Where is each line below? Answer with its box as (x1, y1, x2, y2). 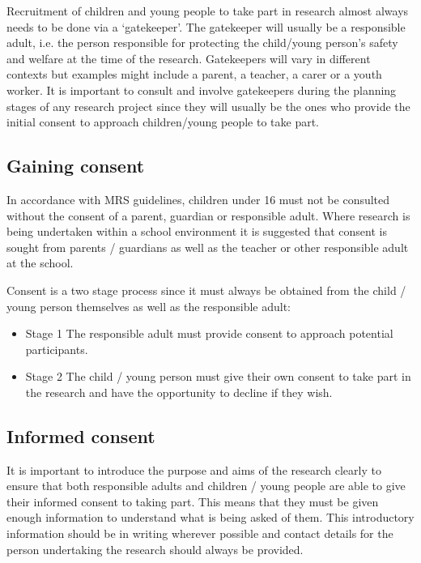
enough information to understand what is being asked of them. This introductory (6, 509, 415, 526)
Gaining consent (6, 153, 145, 178)
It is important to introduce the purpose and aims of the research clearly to (6, 461, 381, 478)
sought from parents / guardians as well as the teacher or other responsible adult (6, 238, 409, 255)
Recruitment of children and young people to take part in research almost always (6, 2, 409, 19)
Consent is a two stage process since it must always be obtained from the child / (6, 281, 406, 298)
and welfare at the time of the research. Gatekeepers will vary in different (6, 49, 371, 66)
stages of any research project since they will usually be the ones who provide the (6, 97, 410, 114)
